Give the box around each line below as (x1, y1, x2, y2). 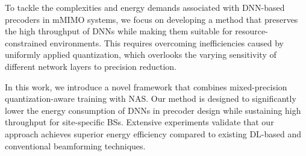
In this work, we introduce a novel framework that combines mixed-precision (5, 80, 287, 93)
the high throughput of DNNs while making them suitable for (5, 25, 233, 37)
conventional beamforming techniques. (5, 139, 146, 152)
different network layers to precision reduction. (5, 60, 177, 72)
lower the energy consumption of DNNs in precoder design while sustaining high (5, 104, 301, 116)
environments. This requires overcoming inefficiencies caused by (49, 36, 284, 49)
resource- (235, 25, 268, 37)
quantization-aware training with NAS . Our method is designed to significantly (5, 92, 296, 105)
